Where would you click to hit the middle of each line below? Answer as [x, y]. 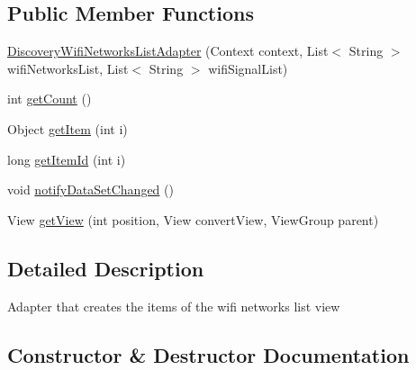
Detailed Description [106, 268]
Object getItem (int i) [68, 128]
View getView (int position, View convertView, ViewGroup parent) [193, 219]
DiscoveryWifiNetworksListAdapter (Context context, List [168, 51]
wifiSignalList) [248, 68]
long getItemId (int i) [67, 159]
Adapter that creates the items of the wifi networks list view [174, 306]
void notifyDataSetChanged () [90, 190]
